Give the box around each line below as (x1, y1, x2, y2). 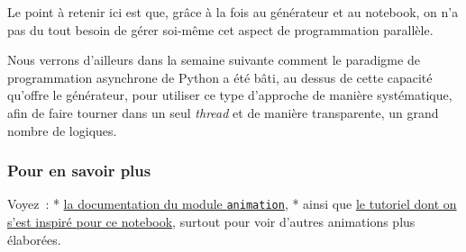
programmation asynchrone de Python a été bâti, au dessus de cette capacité (7, 67, 433, 86)
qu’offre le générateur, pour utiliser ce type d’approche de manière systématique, (7, 85, 452, 104)
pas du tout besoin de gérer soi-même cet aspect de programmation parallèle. (7, 20, 434, 39)
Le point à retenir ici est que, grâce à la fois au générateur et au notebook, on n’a (7, 3, 459, 21)
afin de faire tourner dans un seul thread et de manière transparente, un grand (7, 103, 439, 121)
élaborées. (7, 229, 61, 248)
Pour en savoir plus (7, 159, 151, 182)
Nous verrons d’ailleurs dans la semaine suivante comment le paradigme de (7, 50, 420, 69)
